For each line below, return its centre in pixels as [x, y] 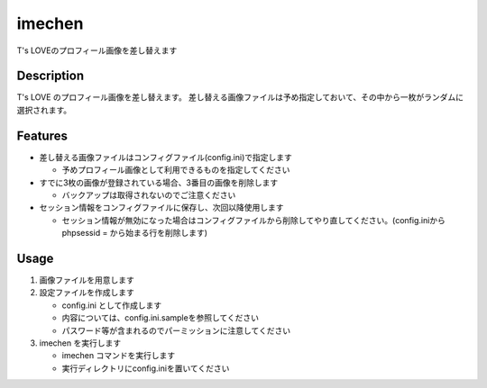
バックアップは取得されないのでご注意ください [149, 194]
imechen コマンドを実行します [119, 356]
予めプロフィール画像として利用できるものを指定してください [176, 170]
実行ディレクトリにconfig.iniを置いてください [146, 368]
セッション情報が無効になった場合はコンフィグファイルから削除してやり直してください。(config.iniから [254, 220]
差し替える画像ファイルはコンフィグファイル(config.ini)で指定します [165, 157]
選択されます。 [44, 110]
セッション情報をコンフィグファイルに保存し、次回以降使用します [161, 208]
